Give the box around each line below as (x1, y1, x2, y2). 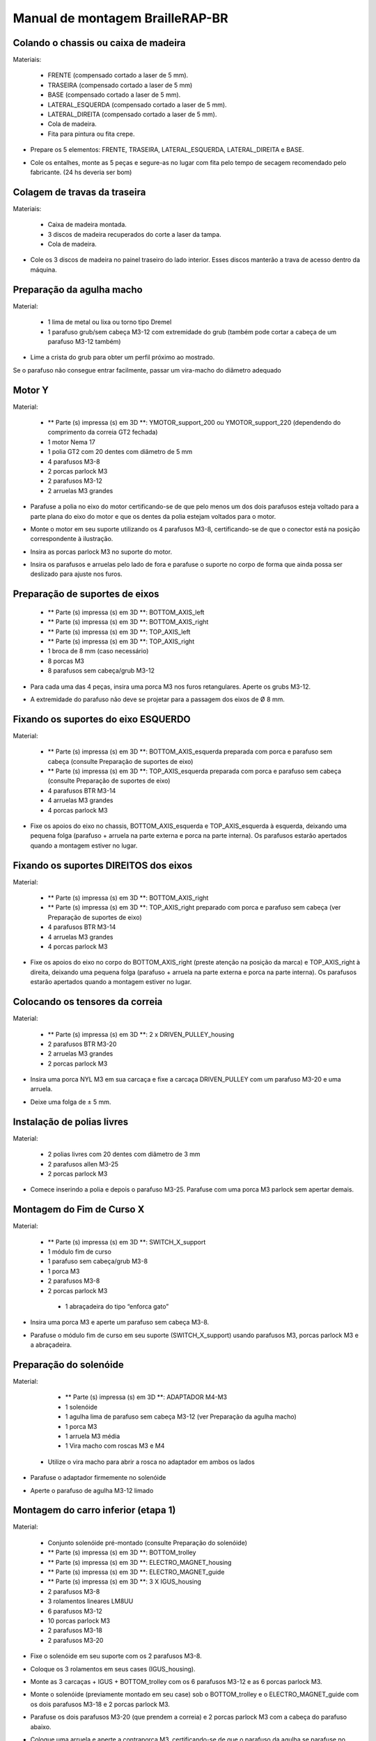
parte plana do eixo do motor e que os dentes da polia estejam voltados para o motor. (30, 512, 276, 520)
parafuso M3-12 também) (47, 337, 121, 345)
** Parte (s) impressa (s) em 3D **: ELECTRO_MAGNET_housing (47, 1558, 232, 1566)
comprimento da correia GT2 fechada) (47, 428, 158, 437)
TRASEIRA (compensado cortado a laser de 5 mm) (47, 81, 193, 89)
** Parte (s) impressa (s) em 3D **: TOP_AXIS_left (47, 627, 191, 636)
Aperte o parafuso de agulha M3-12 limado (30, 1486, 154, 1494)
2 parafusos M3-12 (47, 477, 102, 485)
